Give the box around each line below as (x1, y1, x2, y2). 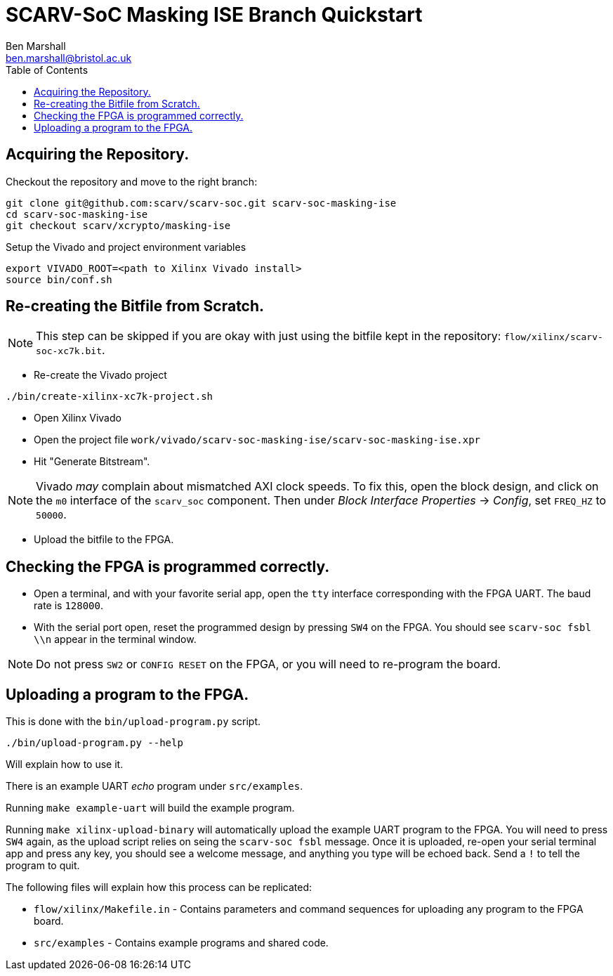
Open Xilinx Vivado (34, 412, 121, 424)
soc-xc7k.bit (36, 346, 102, 357)
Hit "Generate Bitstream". (34, 455, 150, 468)
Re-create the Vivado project (34, 369, 167, 382)
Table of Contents (6, 63, 88, 76)
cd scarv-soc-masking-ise (6, 208, 148, 220)
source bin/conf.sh (6, 273, 112, 285)
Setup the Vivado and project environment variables (6, 240, 246, 253)
